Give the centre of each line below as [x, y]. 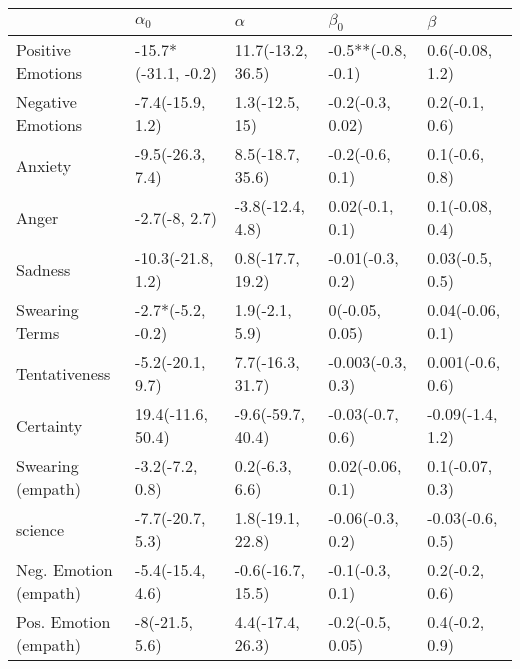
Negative [46, 102]
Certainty [49, 425]
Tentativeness [63, 373]
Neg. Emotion [64, 570]
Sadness [43, 269]
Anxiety [44, 165]
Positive [43, 50]
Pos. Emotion [63, 622]
